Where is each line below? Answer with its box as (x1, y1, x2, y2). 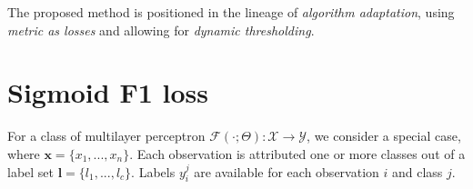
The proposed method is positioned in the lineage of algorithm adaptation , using (7, 3, 455, 21)
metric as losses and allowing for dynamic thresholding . (7, 20, 315, 39)
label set (7, 162, 55, 181)
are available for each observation (194, 162, 379, 181)
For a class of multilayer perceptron (7, 126, 206, 145)
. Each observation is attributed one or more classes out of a (129, 144, 466, 163)
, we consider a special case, (307, 126, 461, 145)
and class (391, 162, 443, 181)
